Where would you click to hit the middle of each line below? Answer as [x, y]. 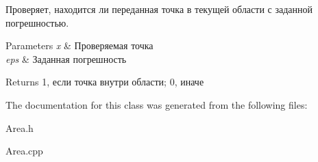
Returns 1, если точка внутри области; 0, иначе [105, 82]
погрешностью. [37, 22]
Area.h [20, 127]
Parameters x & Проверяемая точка [79, 45]
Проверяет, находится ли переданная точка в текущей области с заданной [159, 9]
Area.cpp [24, 151]
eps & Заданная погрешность [66, 58]
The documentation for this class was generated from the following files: [157, 104]
